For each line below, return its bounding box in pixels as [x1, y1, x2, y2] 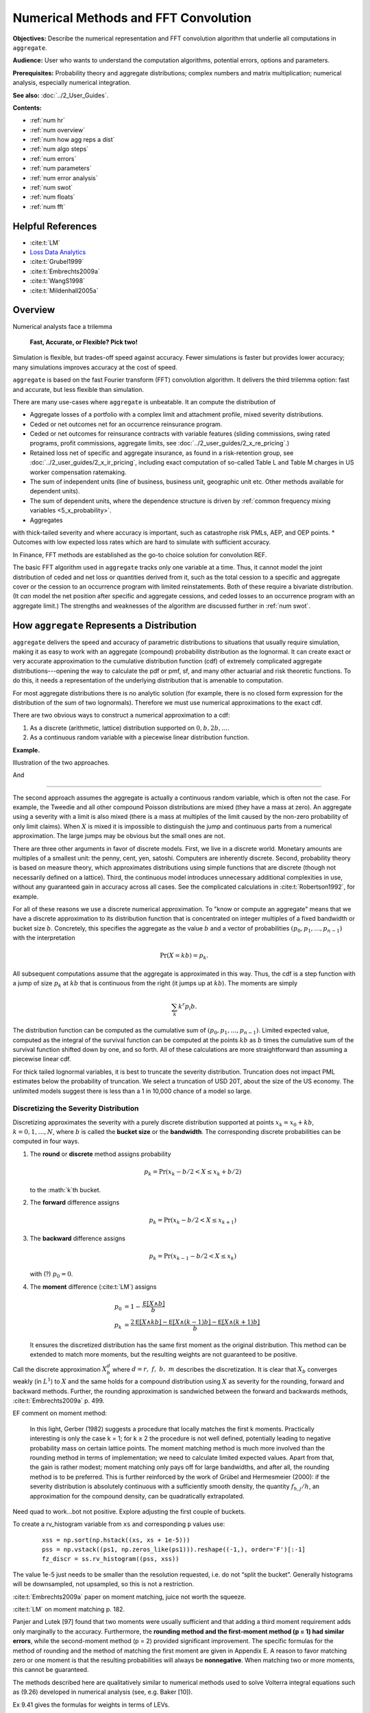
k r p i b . [178, 1001, 197, 1012]
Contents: [12, 103, 42, 112]
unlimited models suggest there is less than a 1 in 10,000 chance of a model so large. [12, 1087, 252, 1095]
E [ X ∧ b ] [143, 1300, 165, 1308]
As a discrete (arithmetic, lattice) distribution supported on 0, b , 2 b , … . [29, 724, 230, 732]
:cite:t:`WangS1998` [29, 277, 86, 285]
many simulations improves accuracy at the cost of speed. [12, 363, 177, 371]
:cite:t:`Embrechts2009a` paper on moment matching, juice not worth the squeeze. [12, 1592, 247, 1601]
